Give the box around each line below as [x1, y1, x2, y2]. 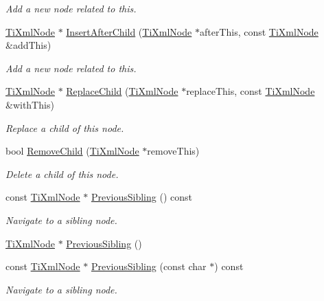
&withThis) [5, 97, 54, 111]
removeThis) [147, 144, 200, 158]
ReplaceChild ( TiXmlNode [66, 84, 178, 98]
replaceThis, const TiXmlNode [186, 84, 315, 98]
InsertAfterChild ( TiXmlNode [66, 24, 192, 38]
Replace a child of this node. [5, 120, 124, 135]
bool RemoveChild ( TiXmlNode [5, 144, 139, 158]
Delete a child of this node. [5, 166, 119, 181]
